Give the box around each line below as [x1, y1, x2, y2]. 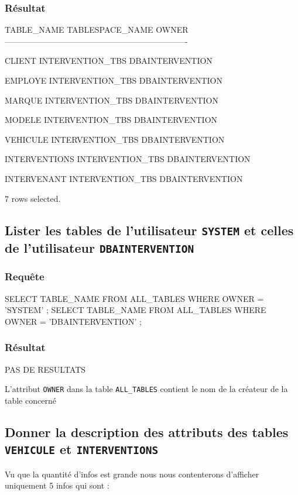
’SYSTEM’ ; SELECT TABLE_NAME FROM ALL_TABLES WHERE [5, 304, 266, 316]
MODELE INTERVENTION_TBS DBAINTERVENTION [5, 114, 218, 126]
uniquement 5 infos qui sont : [5, 479, 109, 491]
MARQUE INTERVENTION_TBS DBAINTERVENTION [5, 94, 218, 106]
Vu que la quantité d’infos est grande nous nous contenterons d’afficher [5, 467, 259, 480]
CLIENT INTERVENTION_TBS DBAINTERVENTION [5, 54, 213, 67]
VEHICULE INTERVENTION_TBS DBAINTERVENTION [5, 133, 225, 145]
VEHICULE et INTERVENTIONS [5, 440, 159, 458]
